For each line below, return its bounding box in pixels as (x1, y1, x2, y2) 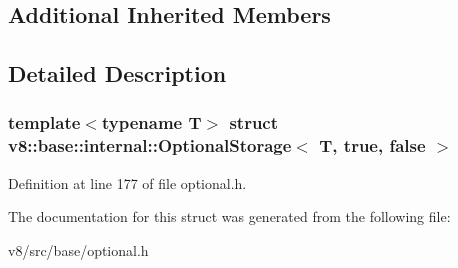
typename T (101, 110, 202, 135)
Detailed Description (8, 58, 227, 89)
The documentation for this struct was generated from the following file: (8, 206, 451, 227)
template (8, 110, 81, 135)
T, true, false (319, 133, 426, 158)
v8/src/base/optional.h (8, 239, 149, 260)
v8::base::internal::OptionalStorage (8, 133, 292, 158)
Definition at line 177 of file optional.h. (8, 172, 247, 193)
